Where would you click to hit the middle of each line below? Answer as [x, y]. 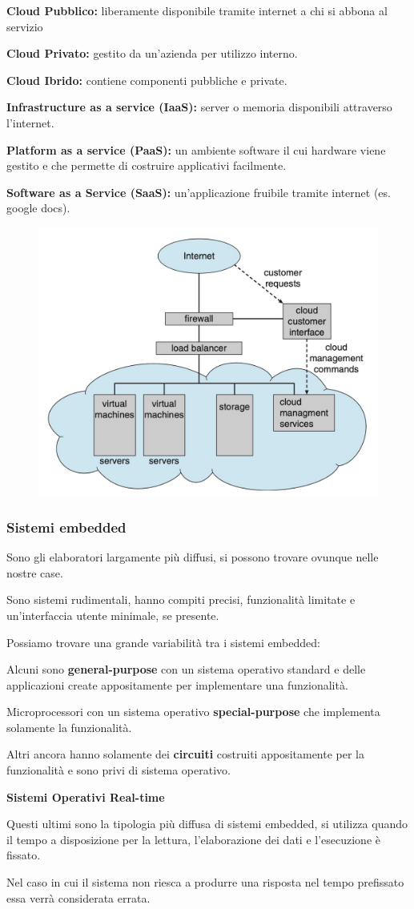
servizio [25, 26]
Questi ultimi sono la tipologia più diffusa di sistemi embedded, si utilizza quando [207, 824]
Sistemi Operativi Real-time [86, 796]
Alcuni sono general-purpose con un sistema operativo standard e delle [186, 669]
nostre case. [35, 572]
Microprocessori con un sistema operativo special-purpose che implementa [193, 712]
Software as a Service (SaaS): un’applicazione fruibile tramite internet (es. [199, 192]
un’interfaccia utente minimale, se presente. [113, 615]
